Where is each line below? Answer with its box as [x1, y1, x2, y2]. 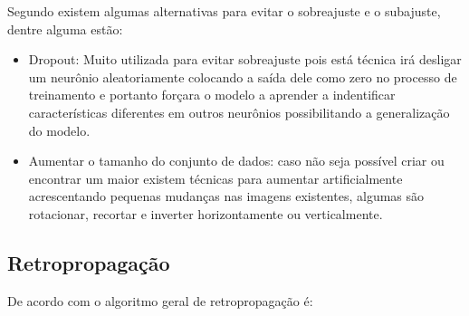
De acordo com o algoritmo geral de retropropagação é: [7, 291, 313, 310]
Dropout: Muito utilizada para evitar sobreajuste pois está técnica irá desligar [28, 50, 462, 69]
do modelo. [28, 120, 91, 139]
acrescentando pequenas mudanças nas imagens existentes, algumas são [28, 187, 425, 206]
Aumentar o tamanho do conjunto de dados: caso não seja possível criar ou [28, 151, 445, 170]
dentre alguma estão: [7, 19, 123, 38]
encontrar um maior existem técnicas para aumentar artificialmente [28, 168, 403, 187]
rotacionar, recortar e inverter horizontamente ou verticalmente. [28, 204, 383, 223]
